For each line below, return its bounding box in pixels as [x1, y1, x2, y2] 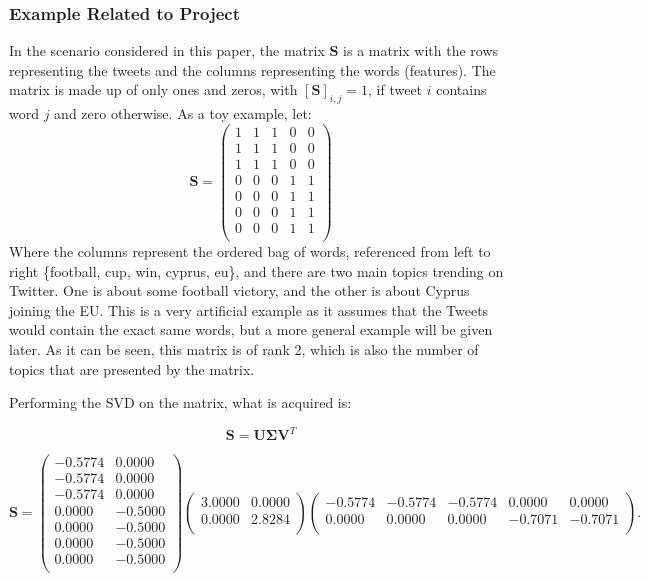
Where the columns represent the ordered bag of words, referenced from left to [9, 241, 491, 262]
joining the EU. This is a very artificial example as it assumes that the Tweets [9, 299, 489, 320]
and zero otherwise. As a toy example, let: [54, 103, 312, 124]
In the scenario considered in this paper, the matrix [9, 40, 325, 61]
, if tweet [368, 79, 423, 100]
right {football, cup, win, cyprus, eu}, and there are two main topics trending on [9, 260, 504, 281]
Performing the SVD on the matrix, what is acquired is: [9, 392, 352, 413]
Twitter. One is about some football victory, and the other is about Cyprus [9, 280, 470, 301]
